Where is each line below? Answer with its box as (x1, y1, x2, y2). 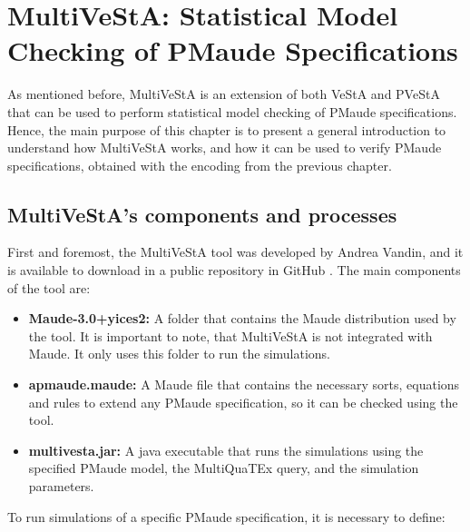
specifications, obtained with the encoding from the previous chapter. (7, 155, 392, 174)
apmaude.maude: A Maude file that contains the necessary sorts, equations (28, 375, 460, 394)
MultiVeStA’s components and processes (7, 200, 397, 228)
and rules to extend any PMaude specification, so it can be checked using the (28, 392, 458, 411)
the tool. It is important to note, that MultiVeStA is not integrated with (28, 326, 433, 345)
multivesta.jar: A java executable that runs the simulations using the (28, 440, 424, 459)
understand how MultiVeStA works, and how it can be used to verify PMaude (7, 138, 442, 157)
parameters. (28, 477, 94, 496)
